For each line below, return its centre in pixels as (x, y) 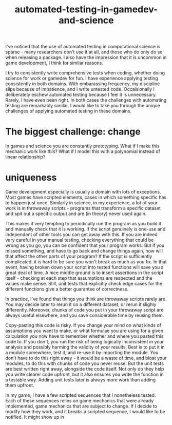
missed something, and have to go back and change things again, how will (84, 251)
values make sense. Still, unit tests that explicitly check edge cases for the (84, 284)
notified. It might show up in (35, 417)
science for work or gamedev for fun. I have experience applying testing (82, 79)
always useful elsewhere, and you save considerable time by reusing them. (85, 315)
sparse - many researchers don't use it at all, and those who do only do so (84, 52)
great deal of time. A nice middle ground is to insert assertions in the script (84, 273)
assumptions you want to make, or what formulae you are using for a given (84, 331)
